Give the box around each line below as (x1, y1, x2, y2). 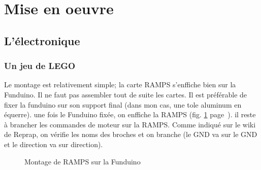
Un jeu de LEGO (4, 59, 76, 72)
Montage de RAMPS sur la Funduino (24, 156, 141, 166)
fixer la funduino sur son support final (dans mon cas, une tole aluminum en (4, 99, 242, 110)
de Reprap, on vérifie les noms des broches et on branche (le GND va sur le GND (4, 129, 257, 140)
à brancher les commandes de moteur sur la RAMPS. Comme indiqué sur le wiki (4, 119, 256, 129)
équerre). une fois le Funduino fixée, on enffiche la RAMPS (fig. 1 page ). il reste (4, 109, 256, 120)
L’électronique (4, 32, 80, 48)
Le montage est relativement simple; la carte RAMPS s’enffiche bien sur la (4, 79, 236, 90)
